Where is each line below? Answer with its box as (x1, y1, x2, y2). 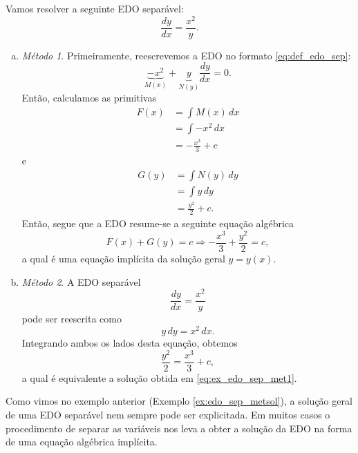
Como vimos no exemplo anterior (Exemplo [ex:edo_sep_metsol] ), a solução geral (6, 394, 352, 408)
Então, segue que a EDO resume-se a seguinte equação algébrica (21, 216, 294, 231)
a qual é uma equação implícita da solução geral (21, 251, 225, 265)
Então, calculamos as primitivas (21, 90, 156, 105)
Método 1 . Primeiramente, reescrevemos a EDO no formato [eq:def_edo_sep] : (21, 48, 351, 62)
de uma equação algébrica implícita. (6, 434, 158, 449)
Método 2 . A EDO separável (21, 274, 141, 289)
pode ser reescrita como (21, 311, 122, 326)
